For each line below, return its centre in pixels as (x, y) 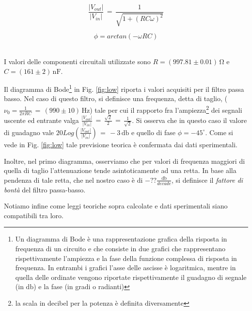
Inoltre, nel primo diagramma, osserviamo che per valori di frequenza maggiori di (125, 161)
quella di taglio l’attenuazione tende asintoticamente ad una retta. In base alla (120, 170)
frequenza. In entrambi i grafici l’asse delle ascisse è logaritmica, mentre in (126, 268)
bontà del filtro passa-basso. (45, 189)
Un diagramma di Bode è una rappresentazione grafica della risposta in (121, 239)
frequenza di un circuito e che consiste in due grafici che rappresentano (120, 248)
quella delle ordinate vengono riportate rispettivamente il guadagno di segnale (131, 277)
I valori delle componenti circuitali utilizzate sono (77, 61)
